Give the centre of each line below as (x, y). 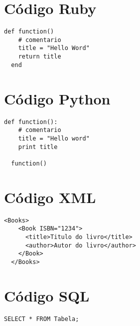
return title (40, 57)
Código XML (50, 197)
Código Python (57, 98)
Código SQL (47, 295)
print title (38, 147)
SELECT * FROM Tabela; (42, 319)
